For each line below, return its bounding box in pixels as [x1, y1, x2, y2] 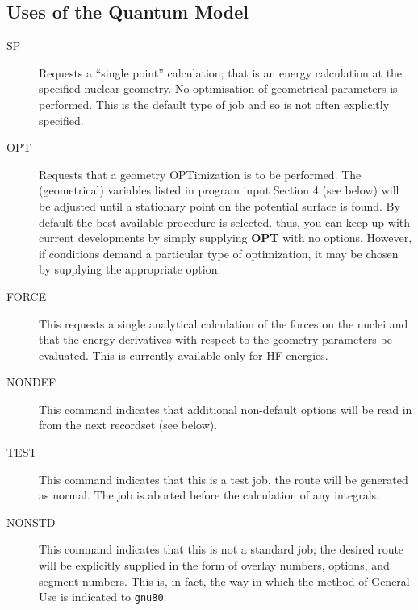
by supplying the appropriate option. [39, 261, 221, 278]
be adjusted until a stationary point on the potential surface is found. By [39, 197, 400, 214]
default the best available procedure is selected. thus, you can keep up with [39, 213, 411, 230]
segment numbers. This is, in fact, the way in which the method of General [39, 572, 410, 589]
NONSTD [6, 513, 56, 530]
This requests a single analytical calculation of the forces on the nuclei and [39, 315, 408, 332]
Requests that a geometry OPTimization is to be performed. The [39, 165, 362, 182]
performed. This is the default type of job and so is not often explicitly [39, 95, 390, 112]
